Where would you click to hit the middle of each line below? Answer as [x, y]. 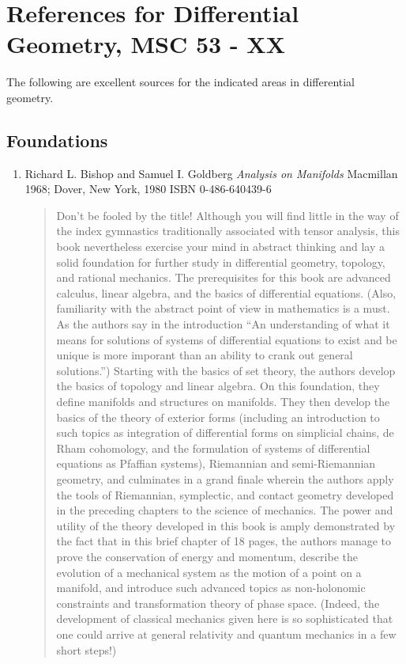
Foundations [57, 140]
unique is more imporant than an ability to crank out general [205, 355]
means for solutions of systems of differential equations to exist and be [227, 339]
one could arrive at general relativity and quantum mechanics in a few [226, 634]
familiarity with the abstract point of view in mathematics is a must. [223, 308]
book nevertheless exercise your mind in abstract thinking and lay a [221, 247]
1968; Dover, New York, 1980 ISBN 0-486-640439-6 [148, 189]
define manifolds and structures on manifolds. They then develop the [223, 402]
